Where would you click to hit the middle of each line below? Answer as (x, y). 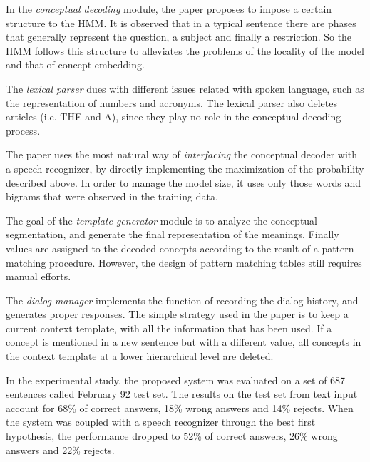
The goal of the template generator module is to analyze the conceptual (162, 220)
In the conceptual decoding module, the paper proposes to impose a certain (169, 9)
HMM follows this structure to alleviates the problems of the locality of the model (185, 50)
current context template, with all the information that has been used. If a (169, 328)
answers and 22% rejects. (60, 450)
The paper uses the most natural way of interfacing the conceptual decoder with (182, 154)
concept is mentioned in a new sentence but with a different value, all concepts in (184, 342)
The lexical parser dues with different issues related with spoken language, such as (185, 88)
